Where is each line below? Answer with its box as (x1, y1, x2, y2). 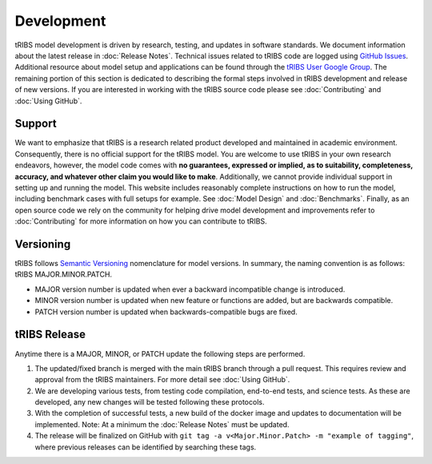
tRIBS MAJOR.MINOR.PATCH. (14, 269, 112, 280)
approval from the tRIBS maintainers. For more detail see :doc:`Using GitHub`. (34, 375, 290, 385)
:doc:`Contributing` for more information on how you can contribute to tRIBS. (14, 216, 267, 226)
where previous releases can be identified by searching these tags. (34, 442, 257, 452)
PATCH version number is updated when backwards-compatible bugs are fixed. (34, 307, 298, 317)
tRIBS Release (14, 328, 86, 341)
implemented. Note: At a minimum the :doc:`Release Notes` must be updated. (34, 419, 290, 429)
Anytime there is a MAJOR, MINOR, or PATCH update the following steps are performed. (14, 349, 306, 358)
